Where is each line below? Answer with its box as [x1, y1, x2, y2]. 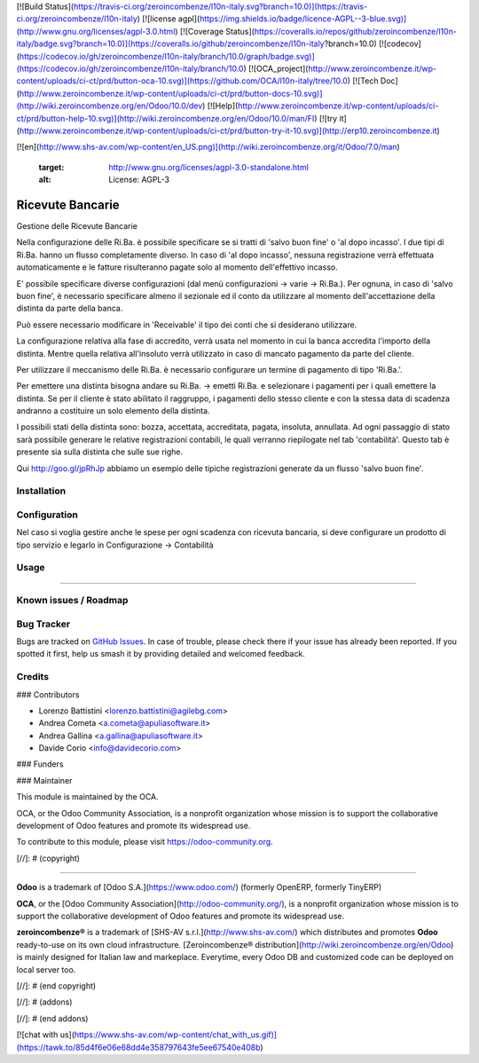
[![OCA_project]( [248, 63, 309, 74]
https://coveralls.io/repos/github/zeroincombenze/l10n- [254, 26, 457, 36]
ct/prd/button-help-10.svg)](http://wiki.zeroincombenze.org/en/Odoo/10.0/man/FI [16, 113, 315, 123]
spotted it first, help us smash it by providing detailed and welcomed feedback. [16, 649, 305, 659]
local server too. [16, 964, 76, 975]
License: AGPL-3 [108, 174, 170, 185]
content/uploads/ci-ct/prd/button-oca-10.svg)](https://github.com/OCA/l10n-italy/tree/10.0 [16, 75, 348, 86]
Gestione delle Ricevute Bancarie [16, 220, 137, 231]
